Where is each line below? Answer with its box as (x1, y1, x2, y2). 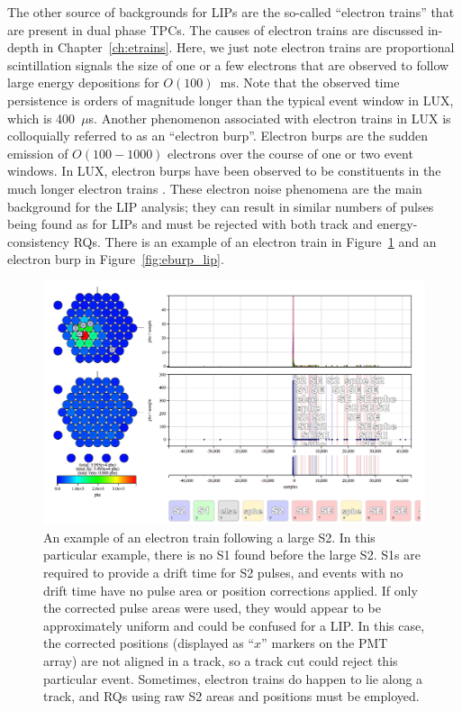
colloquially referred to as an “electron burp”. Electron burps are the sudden (7, 126, 429, 145)
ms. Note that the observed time (220, 73, 400, 92)
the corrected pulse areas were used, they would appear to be (43, 598, 381, 617)
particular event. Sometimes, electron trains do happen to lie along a (43, 669, 423, 688)
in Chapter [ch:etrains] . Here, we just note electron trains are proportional (42, 38, 455, 57)
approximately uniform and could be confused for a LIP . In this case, (43, 615, 425, 634)
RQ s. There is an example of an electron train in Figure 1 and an (73, 232, 437, 251)
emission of (7, 143, 68, 162)
